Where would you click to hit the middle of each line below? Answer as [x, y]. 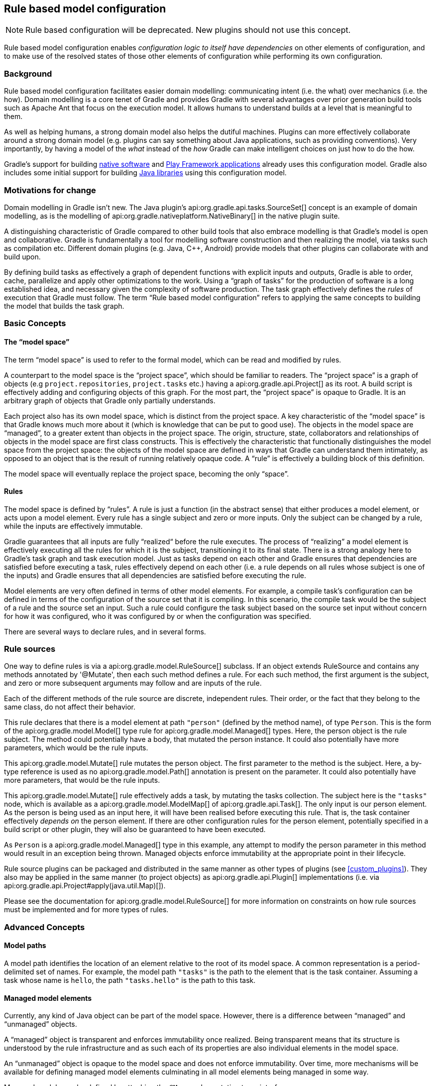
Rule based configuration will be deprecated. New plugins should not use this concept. [188, 30]
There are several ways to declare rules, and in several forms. [105, 631]
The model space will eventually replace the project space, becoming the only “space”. [147, 474]
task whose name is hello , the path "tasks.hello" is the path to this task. [130, 980]
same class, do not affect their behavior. [70, 707]
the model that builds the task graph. [64, 306]
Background [28, 73]
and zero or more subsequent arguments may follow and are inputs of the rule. [133, 683]
